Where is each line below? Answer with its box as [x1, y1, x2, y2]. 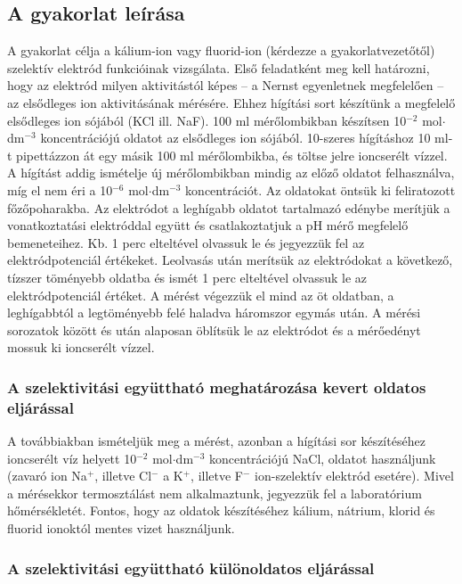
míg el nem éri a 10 [7, 180, 113, 199]
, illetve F [190, 466, 244, 485]
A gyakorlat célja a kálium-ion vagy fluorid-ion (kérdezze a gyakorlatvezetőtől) [7, 41, 435, 60]
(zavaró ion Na [7, 466, 87, 485]
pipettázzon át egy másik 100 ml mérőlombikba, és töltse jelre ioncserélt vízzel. [16, 145, 448, 164]
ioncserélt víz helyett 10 [7, 448, 137, 467]
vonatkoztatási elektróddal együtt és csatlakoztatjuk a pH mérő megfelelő [7, 216, 409, 234]
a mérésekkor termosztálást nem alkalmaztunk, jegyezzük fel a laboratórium [7, 483, 422, 502]
